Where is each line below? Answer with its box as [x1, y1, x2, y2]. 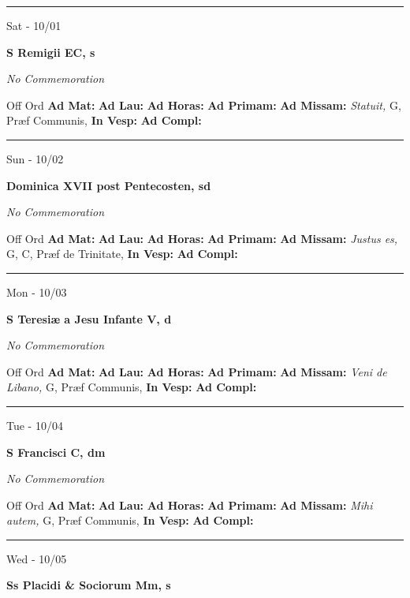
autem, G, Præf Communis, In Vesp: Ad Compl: [6, 512, 254, 529]
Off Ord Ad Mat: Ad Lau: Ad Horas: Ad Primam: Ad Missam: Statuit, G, [6, 96, 401, 113]
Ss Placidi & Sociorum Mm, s [6, 577, 171, 593]
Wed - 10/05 [6, 550, 67, 566]
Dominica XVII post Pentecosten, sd [6, 177, 211, 193]
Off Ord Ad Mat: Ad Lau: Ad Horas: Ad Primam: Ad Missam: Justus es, [6, 230, 398, 246]
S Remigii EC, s [6, 43, 95, 60]
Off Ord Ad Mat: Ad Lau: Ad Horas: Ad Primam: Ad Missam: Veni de [6, 363, 387, 379]
